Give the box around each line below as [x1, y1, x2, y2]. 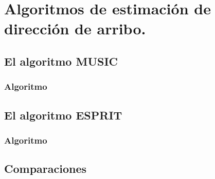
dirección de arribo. [4, 18, 146, 39]
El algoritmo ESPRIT [4, 107, 122, 123]
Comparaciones [4, 161, 87, 176]
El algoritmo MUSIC [4, 53, 118, 69]
